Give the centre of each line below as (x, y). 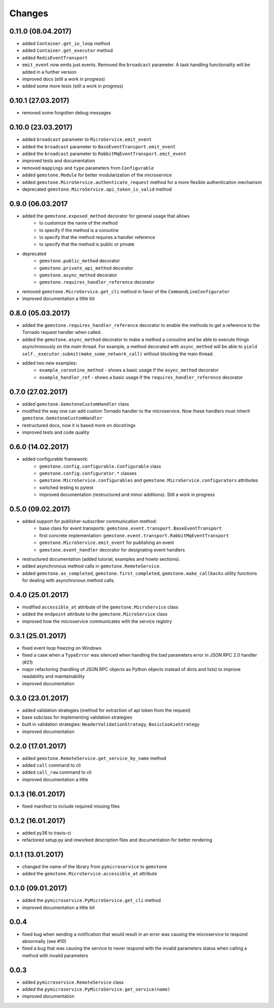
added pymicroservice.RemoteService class (73, 982)
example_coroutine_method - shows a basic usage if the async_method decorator (129, 370)
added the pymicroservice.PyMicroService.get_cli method (91, 900)
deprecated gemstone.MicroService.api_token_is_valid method (97, 189)
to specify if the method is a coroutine (79, 230)
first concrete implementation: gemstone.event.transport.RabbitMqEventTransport (134, 535)
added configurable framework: (55, 459)
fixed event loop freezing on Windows (62, 648)
